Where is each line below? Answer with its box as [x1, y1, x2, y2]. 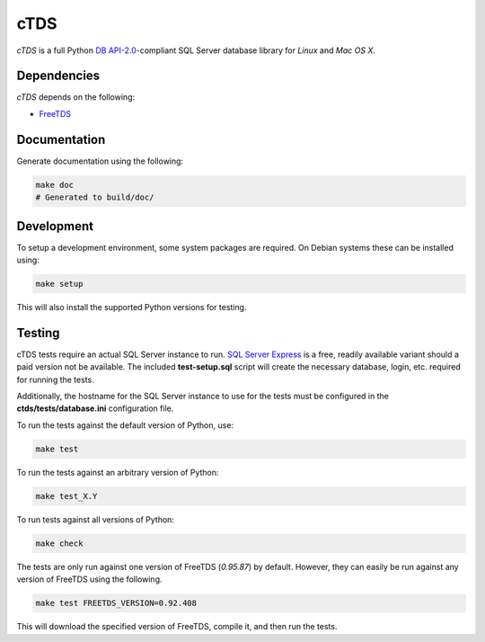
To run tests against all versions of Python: [16, 513, 175, 525]
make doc [35, 180, 75, 190]
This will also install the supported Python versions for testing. [16, 301, 247, 312]
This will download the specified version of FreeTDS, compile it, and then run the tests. [16, 621, 338, 632]
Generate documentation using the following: [16, 156, 184, 166]
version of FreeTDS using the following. [16, 574, 163, 584]
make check [35, 538, 84, 548]
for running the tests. [16, 374, 94, 385]
